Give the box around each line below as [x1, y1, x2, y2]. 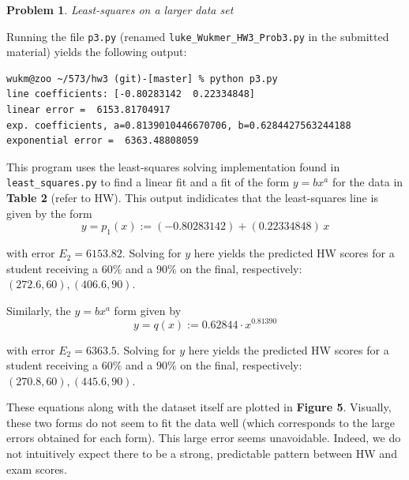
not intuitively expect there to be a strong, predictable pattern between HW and [6, 445, 397, 462]
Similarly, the [6, 302, 71, 318]
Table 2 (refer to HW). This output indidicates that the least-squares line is [6, 189, 378, 206]
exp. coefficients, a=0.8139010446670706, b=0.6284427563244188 [6, 119, 351, 131]
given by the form [6, 204, 92, 221]
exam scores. [6, 460, 67, 477]
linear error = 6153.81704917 [6, 104, 171, 116]
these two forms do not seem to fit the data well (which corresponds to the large [6, 414, 396, 430]
